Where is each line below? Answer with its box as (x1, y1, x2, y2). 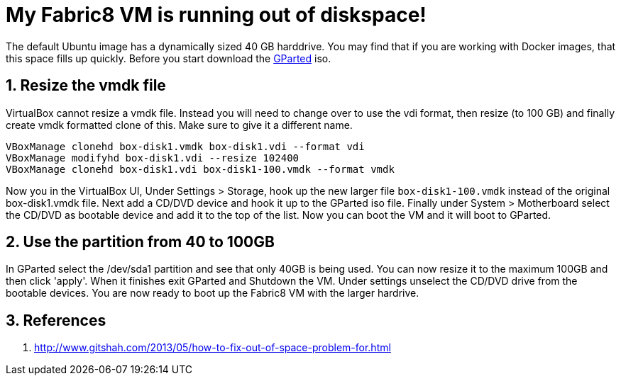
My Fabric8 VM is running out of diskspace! (6, 3, 427, 27)
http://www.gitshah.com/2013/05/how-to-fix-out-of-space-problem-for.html (34, 341, 391, 354)
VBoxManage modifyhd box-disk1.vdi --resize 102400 (6, 152, 299, 164)
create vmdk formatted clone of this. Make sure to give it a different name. (6, 118, 353, 131)
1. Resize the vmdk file (6, 76, 166, 95)
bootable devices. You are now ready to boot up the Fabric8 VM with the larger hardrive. (6, 287, 419, 300)
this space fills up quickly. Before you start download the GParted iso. (6, 52, 331, 64)
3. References (6, 311, 106, 329)
